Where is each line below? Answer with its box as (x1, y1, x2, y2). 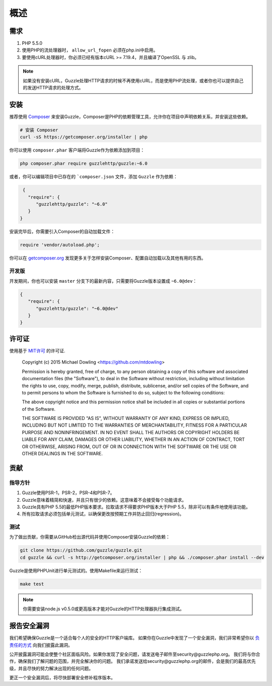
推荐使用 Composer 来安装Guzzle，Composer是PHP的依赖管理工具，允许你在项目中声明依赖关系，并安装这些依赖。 (9, 114, 251, 120)
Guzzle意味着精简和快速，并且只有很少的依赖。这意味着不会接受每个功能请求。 (22, 497, 186, 503)
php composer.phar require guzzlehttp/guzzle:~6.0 (20, 161, 148, 167)
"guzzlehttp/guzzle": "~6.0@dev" (36, 305, 118, 311)
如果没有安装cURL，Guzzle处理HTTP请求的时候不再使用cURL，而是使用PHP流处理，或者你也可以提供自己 (23, 77, 244, 83)
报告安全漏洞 (9, 621, 49, 630)
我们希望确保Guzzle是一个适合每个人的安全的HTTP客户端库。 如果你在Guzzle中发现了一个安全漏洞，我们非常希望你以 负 (9, 635, 260, 641)
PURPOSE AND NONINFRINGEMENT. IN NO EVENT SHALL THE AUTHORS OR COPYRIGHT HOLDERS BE (22, 429, 240, 435)
